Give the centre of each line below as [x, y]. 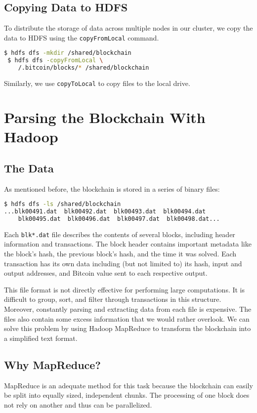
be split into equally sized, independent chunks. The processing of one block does [127, 395]
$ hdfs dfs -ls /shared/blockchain [63, 204]
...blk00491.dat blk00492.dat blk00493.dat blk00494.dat [105, 211]
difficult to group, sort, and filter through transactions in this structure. [113, 299]
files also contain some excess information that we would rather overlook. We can [127, 318]
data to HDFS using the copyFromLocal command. [82, 37]
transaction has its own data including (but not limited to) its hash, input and [123, 263]
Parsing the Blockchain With [105, 117]
